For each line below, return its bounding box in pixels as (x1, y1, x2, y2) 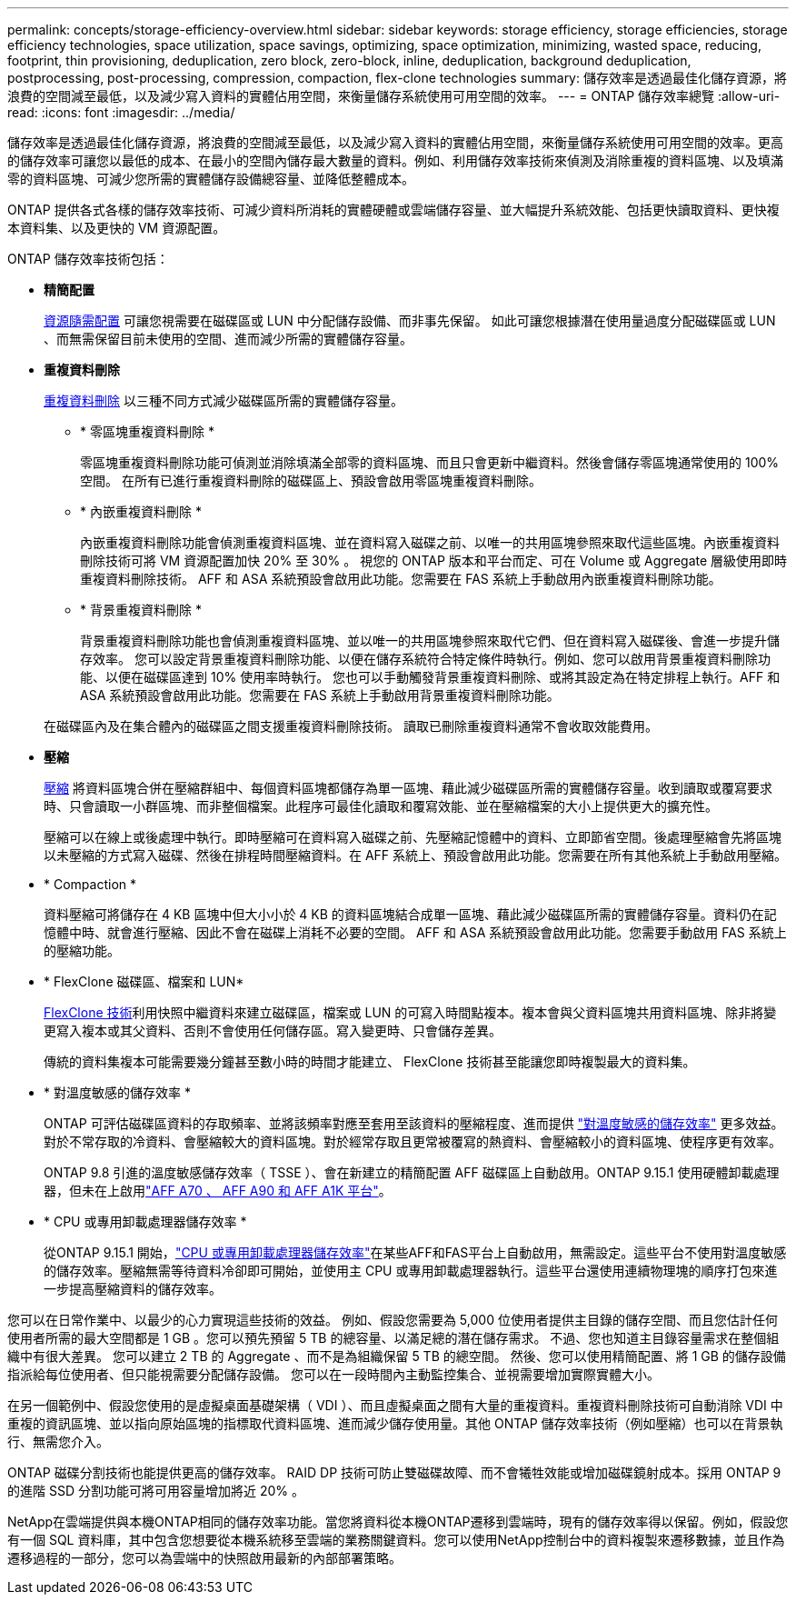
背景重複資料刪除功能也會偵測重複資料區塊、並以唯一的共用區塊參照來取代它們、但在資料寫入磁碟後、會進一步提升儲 (80, 633, 780, 648)
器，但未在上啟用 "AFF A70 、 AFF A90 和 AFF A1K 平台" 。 (44, 1183, 392, 1198)
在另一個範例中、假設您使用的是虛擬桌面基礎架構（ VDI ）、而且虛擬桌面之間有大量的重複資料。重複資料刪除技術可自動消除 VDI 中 (7, 1397, 783, 1413)
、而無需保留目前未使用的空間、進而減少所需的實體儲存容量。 (44, 331, 413, 346)
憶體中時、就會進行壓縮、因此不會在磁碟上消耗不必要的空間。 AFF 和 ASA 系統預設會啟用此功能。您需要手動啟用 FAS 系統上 (44, 925, 787, 940)
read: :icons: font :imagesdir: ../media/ (7, 105, 235, 120)
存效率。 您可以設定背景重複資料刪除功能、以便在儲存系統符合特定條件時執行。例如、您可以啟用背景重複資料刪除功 (80, 651, 771, 666)
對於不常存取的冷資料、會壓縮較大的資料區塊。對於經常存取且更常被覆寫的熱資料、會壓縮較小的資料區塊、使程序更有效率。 (44, 1134, 781, 1149)
